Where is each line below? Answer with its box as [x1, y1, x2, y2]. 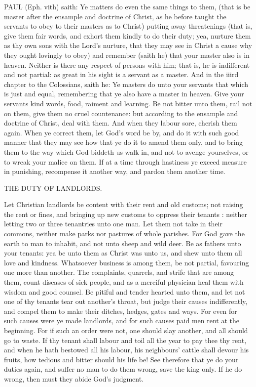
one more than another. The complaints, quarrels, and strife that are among [4, 267, 234, 277]
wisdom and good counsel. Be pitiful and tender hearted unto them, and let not [4, 286, 245, 297]
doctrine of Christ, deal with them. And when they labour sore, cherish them [4, 118, 237, 128]
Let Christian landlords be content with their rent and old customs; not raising [4, 199, 243, 210]
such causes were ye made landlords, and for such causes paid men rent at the [4, 315, 240, 326]
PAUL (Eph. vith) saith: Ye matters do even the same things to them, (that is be [4, 1, 251, 11]
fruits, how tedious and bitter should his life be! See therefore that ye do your [4, 354, 239, 364]
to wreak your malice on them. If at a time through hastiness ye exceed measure [4, 156, 247, 167]
